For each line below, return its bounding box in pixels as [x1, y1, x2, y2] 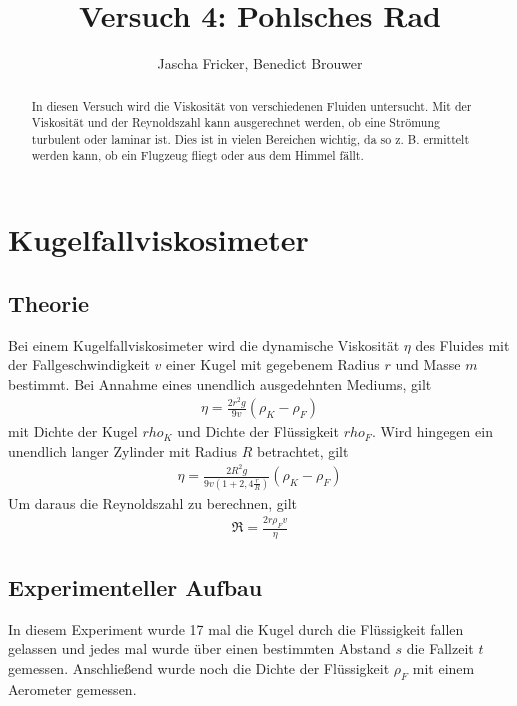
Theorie [8, 287, 90, 318]
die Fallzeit [406, 638, 474, 659]
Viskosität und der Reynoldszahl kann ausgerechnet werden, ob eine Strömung [31, 114, 440, 131]
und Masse [395, 354, 461, 375]
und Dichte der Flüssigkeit [177, 421, 339, 442]
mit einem [412, 657, 475, 678]
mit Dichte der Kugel [8, 421, 138, 442]
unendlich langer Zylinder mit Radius [8, 440, 238, 461]
